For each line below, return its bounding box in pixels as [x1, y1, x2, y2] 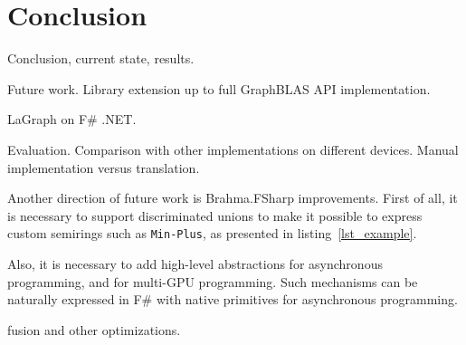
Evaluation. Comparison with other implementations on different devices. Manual [7, 139, 459, 158]
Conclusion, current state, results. [7, 49, 195, 68]
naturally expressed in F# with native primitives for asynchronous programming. [7, 290, 458, 309]
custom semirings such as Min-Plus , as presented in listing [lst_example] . [7, 224, 417, 243]
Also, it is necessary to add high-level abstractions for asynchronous [7, 254, 383, 273]
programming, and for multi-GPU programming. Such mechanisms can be [7, 272, 418, 291]
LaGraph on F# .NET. [7, 110, 137, 129]
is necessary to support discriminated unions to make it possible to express [7, 206, 423, 225]
